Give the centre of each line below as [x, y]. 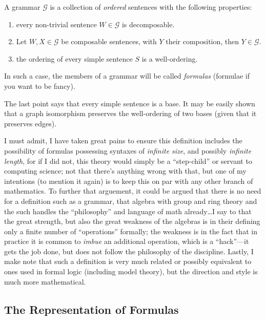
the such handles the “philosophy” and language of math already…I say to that [128, 211]
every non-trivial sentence [56, 24]
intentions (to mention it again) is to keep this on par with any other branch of [129, 181]
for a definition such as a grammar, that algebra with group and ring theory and [131, 201]
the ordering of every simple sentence [74, 58]
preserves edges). [30, 123]
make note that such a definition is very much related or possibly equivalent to [128, 261]
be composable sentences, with [109, 41]
